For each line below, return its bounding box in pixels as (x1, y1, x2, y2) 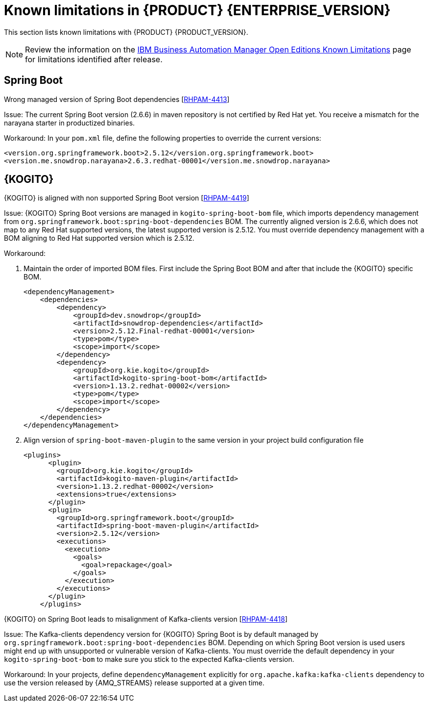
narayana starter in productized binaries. (4, 118, 135, 127)
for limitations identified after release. (25, 54, 163, 64)
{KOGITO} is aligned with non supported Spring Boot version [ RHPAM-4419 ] (4, 194, 249, 202)
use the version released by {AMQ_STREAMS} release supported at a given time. (4, 679, 265, 687)
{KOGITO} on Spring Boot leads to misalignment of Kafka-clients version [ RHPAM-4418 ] (4, 615, 288, 624)
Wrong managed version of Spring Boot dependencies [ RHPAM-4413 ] (4, 95, 230, 103)
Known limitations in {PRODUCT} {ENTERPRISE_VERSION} (4, 2, 391, 19)
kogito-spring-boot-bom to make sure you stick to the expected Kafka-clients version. (4, 655, 294, 664)
